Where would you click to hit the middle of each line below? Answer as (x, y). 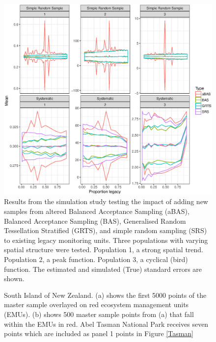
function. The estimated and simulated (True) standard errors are (103, 269)
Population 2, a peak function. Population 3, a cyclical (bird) (96, 259)
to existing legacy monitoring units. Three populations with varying (106, 240)
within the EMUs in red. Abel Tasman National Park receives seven (106, 324)
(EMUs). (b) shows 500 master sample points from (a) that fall (99, 314)
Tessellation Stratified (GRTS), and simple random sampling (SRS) (106, 230)
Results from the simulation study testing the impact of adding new (106, 201)
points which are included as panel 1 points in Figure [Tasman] (99, 333)
